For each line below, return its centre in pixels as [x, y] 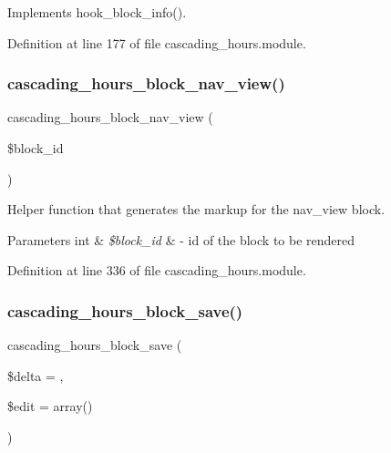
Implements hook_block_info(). [97, 12]
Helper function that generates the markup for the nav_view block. [196, 209]
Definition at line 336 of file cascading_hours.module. [157, 270]
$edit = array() [50, 406]
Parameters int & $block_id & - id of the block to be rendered [181, 239]
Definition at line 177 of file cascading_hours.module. [157, 42]
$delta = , [36, 375]
